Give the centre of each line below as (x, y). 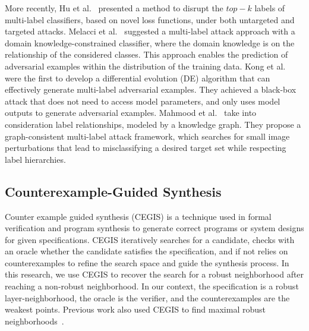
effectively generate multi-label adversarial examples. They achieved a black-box (151, 89)
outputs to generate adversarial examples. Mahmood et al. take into (131, 113)
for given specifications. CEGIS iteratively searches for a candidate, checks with (150, 239)
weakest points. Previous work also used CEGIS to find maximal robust (135, 309)
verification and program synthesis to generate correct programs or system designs (154, 228)
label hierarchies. (35, 159)
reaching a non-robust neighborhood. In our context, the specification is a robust (152, 286)
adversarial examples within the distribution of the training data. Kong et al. (145, 66)
